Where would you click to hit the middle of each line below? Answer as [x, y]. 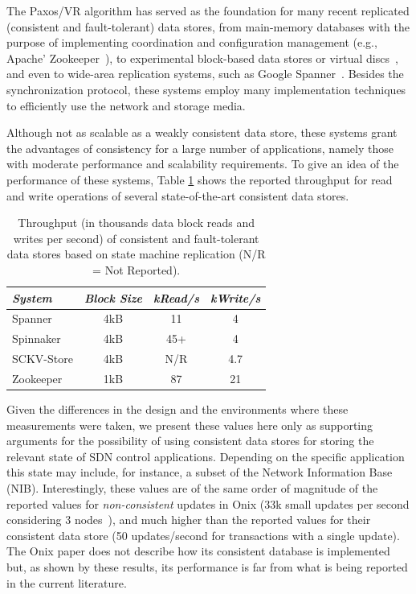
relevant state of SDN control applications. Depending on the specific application [206, 456]
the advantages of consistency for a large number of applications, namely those [200, 148]
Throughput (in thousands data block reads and [137, 223]
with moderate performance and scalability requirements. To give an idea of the [203, 164]
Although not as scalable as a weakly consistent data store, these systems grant [202, 132]
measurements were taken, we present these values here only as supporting [190, 425]
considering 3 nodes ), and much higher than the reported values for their [189, 520]
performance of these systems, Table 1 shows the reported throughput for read [200, 179]
